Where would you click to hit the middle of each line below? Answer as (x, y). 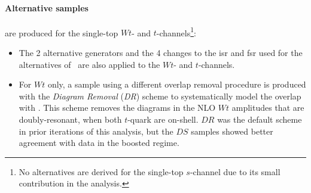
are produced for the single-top (62, 32)
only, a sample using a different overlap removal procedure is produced (177, 84)
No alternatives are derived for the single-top (101, 171)
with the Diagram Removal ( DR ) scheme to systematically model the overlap (160, 96)
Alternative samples (47, 7)
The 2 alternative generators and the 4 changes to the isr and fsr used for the (161, 53)
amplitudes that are (268, 108)
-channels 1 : (176, 32)
